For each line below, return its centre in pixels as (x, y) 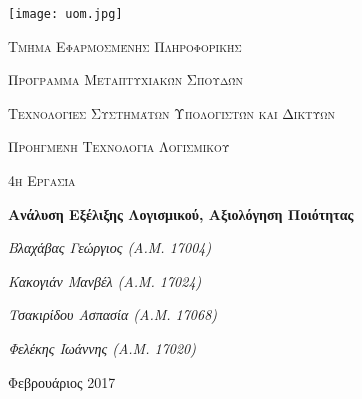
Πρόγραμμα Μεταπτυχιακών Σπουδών (126, 79)
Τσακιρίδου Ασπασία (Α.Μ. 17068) (113, 314)
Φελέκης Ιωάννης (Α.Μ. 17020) (102, 348)
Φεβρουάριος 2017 (62, 381)
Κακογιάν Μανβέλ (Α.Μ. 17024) (105, 280)
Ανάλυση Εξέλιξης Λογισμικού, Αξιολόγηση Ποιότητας (181, 213)
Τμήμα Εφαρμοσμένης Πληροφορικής (125, 45)
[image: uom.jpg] (65, 14)
